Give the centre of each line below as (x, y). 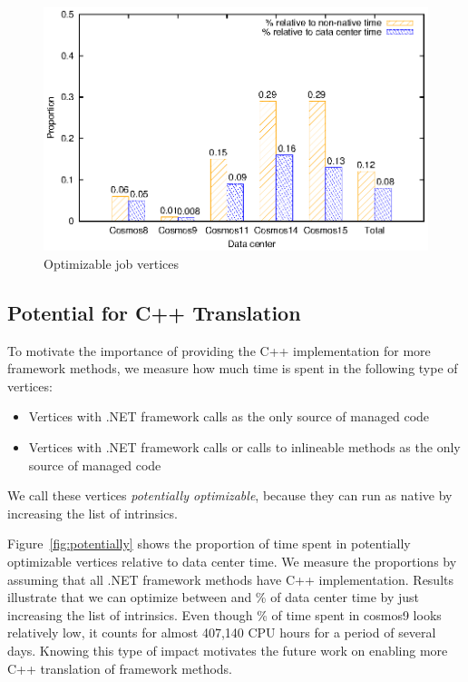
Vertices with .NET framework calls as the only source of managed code (229, 416)
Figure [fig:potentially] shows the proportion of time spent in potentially (209, 544)
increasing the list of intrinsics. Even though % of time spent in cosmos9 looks (224, 614)
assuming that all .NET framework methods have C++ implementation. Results (230, 579)
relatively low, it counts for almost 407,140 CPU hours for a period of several (222, 633)
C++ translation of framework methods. (120, 668)
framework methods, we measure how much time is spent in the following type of (233, 368)
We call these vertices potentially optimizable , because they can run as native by (230, 495)
